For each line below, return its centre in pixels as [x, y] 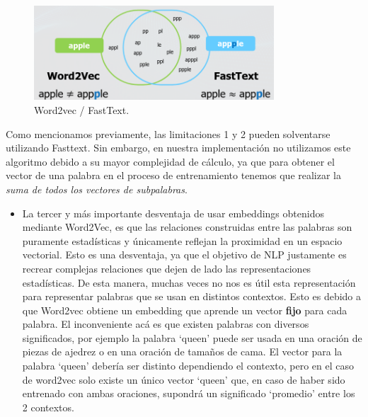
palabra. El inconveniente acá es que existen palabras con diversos [166, 324]
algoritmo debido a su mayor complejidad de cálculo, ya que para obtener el [170, 161]
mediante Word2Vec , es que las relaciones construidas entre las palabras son [187, 227]
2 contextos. [48, 407]
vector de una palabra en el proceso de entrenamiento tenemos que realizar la [174, 175]
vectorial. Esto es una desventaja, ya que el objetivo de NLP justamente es [184, 255]
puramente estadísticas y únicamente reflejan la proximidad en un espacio [182, 240]
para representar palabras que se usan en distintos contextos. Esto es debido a [192, 296]
